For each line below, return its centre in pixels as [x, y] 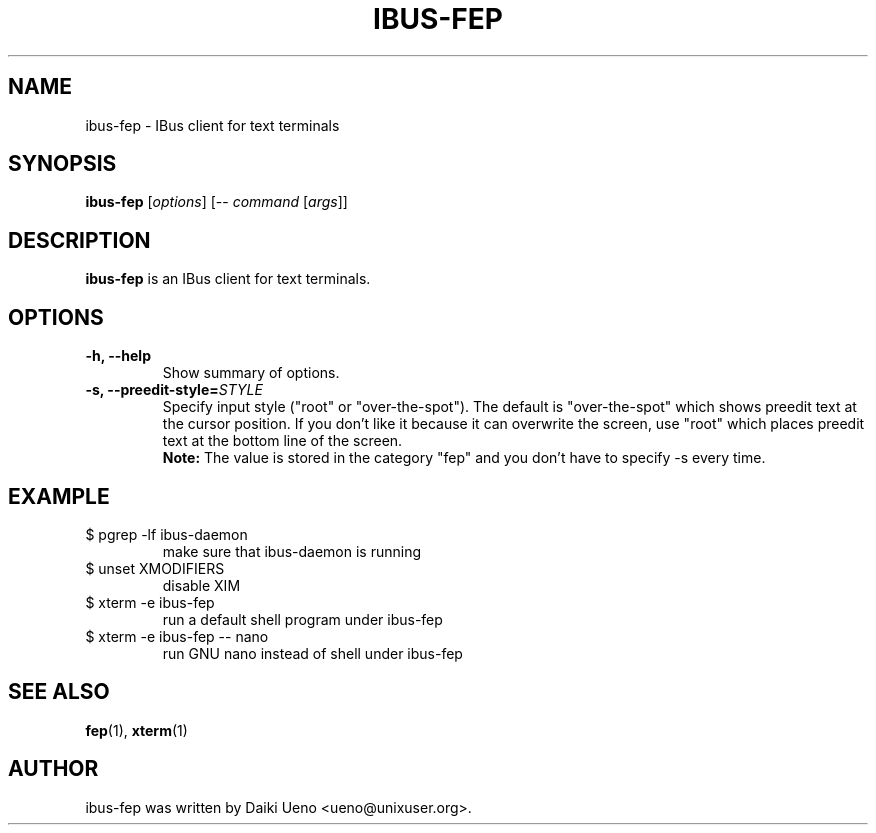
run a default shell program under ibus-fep [302, 619]
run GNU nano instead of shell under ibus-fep [312, 653]
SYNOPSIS [62, 164]
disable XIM [201, 585]
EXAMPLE [59, 496]
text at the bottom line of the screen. [282, 441]
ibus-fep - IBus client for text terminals [212, 125]
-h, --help [118, 356]
